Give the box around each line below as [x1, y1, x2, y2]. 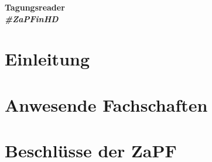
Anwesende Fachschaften [5, 92, 208, 116]
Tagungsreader [5, 1, 65, 13]
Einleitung [5, 47, 90, 71]
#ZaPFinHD [5, 12, 59, 25]
